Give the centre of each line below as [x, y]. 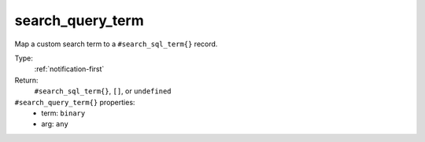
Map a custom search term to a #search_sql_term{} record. [116, 44]
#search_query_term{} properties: [75, 102]
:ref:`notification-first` [69, 69]
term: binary [63, 113]
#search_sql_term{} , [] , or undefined [103, 91]
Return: [26, 80]
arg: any [55, 124]
